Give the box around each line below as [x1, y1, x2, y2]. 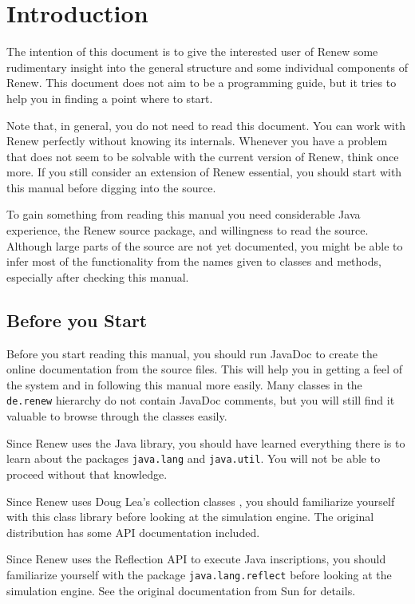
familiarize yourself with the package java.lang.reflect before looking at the [6, 566, 392, 582]
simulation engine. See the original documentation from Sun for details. [6, 582, 356, 598]
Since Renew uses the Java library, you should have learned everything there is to [6, 434, 405, 451]
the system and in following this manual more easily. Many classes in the [6, 376, 362, 393]
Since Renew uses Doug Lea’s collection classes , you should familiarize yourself [6, 492, 395, 509]
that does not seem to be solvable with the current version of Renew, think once [6, 148, 399, 164]
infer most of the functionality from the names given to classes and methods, [6, 253, 381, 270]
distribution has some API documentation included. [6, 523, 260, 540]
